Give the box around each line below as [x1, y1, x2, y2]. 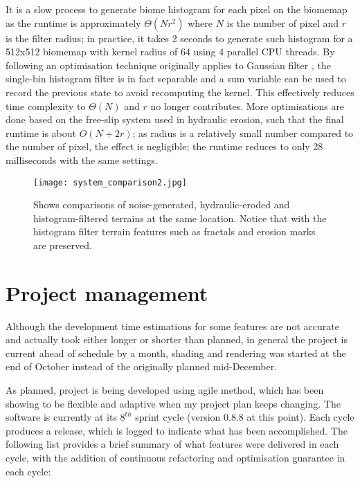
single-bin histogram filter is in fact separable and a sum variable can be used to [6, 71, 346, 86]
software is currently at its [6, 410, 117, 424]
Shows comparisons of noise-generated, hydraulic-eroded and [33, 197, 290, 212]
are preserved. [33, 237, 92, 252]
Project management [6, 278, 208, 307]
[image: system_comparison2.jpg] [33, 177, 187, 188]
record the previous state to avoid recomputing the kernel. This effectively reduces [6, 84, 354, 99]
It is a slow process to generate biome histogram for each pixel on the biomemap [6, 2, 348, 16]
